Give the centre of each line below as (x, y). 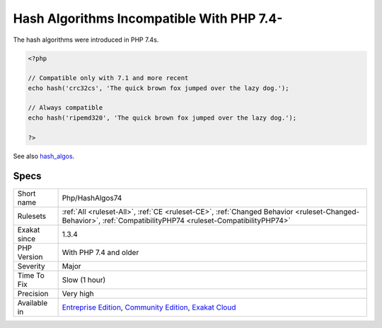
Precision (33, 293)
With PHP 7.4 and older (100, 252)
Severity (31, 266)
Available (33, 302)
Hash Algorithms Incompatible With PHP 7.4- (148, 18)
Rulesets (31, 216)
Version (30, 256)
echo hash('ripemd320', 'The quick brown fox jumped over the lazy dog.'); (162, 118)
